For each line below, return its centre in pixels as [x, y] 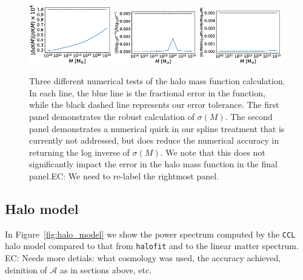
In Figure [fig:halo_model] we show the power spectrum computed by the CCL [150, 234]
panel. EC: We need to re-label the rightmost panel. [124, 175]
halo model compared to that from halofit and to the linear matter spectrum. [152, 246]
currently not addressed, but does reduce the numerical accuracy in [154, 140]
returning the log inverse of [79, 152]
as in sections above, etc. [106, 269]
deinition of [26, 269]
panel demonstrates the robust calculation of [112, 117]
